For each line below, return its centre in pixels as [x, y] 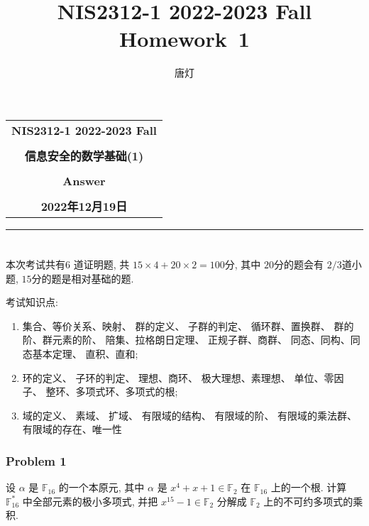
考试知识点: [32, 302]
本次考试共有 [35, 264]
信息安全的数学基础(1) [84, 155]
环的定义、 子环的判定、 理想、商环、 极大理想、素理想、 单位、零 [178, 377]
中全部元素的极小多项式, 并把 [90, 501]
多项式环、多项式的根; [127, 391]
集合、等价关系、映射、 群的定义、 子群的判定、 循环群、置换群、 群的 [188, 325]
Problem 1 [36, 460]
